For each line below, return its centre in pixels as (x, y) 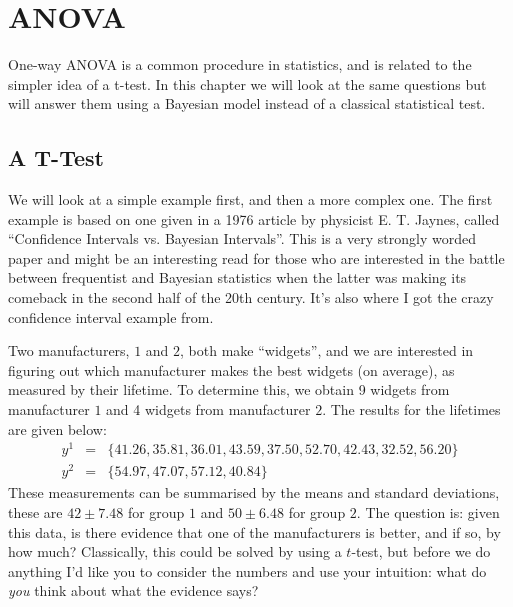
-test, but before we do (421, 551)
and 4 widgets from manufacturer (208, 409)
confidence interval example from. (111, 316)
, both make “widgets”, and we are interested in (327, 350)
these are (35, 512)
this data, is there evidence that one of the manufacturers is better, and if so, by (254, 531)
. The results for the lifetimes (411, 409)
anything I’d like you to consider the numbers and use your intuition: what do (247, 570)
